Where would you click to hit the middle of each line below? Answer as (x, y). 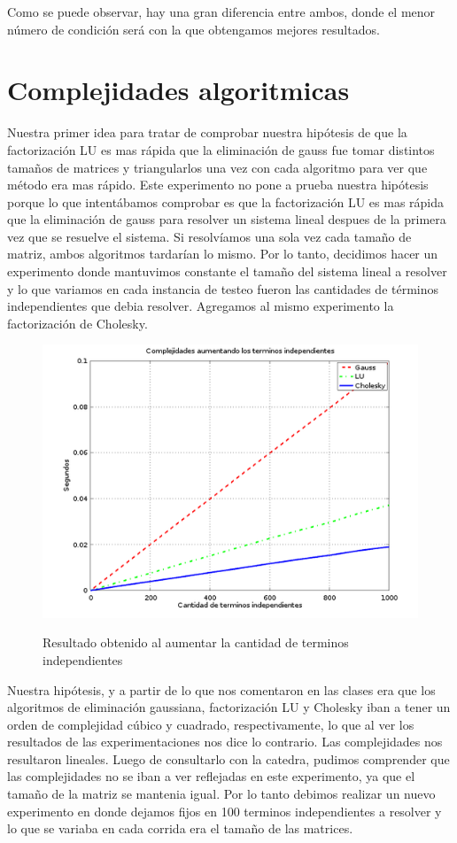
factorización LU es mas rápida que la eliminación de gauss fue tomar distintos (221, 149)
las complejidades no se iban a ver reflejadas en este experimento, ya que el (211, 776)
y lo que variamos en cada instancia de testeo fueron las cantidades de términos (223, 288)
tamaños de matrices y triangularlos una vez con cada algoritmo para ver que (217, 167)
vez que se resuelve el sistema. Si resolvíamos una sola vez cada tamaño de (209, 236)
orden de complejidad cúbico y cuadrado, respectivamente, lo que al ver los (211, 724)
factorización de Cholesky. (77, 323)
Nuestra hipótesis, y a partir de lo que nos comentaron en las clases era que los (221, 689)
